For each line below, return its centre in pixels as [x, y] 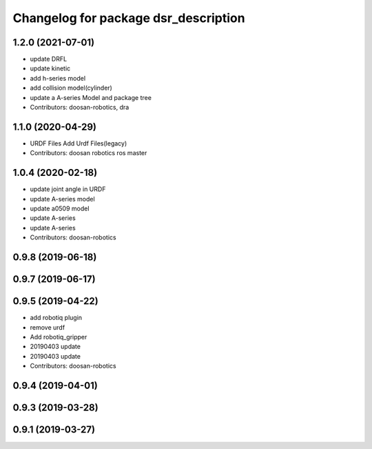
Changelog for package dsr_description [129, 18]
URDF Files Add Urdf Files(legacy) [79, 143]
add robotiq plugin [56, 318]
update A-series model [63, 199]
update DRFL [49, 59]
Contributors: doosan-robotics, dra [80, 108]
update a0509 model [60, 208]
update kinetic [50, 68]
